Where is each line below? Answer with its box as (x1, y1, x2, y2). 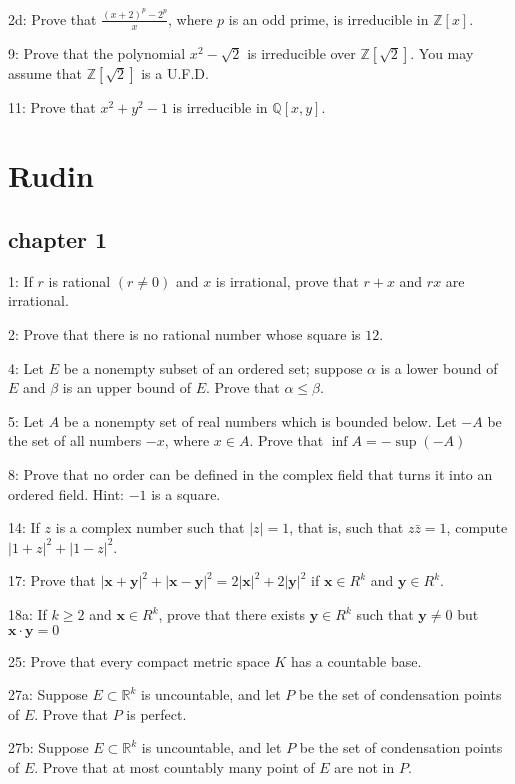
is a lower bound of (380, 357, 498, 378)
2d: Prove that (8, 8, 97, 29)
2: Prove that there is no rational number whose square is (8, 324, 361, 345)
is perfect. (126, 703, 187, 724)
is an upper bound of (62, 377, 191, 398)
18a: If (8, 604, 47, 624)
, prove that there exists (158, 604, 305, 624)
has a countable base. (290, 650, 422, 671)
